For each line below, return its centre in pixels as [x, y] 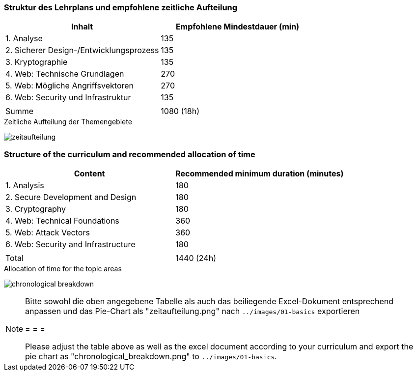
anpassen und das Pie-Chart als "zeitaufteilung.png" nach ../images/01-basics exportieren [193, 311]
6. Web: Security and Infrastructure [70, 245]
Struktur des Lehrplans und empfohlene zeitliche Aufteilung [121, 7]
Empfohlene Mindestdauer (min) [237, 27]
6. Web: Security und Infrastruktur [68, 98]
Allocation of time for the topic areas [63, 269]
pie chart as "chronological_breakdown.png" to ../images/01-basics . [151, 357]
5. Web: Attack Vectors [48, 233]
